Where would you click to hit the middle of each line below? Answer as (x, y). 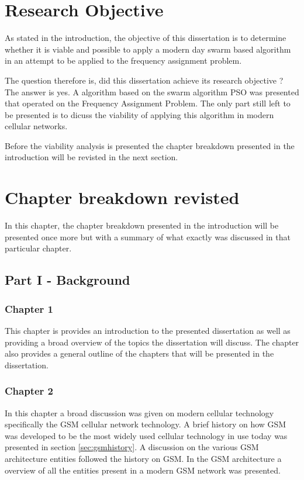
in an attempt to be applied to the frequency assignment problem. (123, 61)
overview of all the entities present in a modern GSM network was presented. (143, 470)
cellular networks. (36, 126)
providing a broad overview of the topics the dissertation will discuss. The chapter (152, 342)
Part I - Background (68, 280)
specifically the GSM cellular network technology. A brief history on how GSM (146, 424)
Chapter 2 (29, 391)
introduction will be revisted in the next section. (91, 157)
